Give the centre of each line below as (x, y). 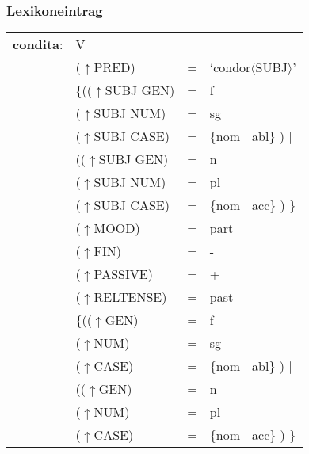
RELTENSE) (130, 297)
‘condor (230, 67)
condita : (38, 44)
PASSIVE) (123, 274)
